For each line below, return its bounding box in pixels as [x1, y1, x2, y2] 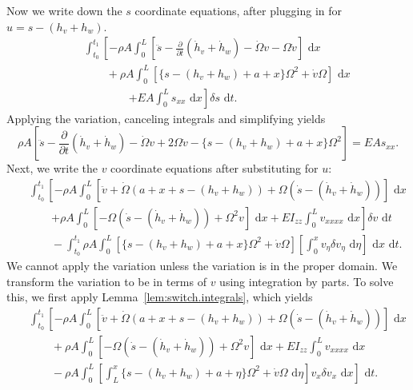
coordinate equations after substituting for [110, 160, 319, 177]
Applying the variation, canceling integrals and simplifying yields [6, 109, 326, 126]
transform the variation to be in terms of [6, 273, 206, 289]
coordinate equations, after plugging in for [134, 2, 343, 18]
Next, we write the [6, 160, 98, 177]
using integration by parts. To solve [219, 273, 394, 289]
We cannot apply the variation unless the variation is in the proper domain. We [6, 257, 398, 274]
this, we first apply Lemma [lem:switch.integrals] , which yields [6, 289, 313, 305]
